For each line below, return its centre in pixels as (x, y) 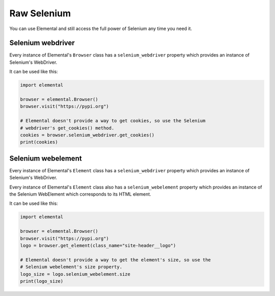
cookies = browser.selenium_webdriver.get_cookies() (87, 135)
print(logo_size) (42, 281)
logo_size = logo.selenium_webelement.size (75, 274)
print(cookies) (39, 142)
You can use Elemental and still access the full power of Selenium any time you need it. (101, 29)
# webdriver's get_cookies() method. (67, 128)
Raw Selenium (40, 13)
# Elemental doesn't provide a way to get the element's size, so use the (116, 260)
